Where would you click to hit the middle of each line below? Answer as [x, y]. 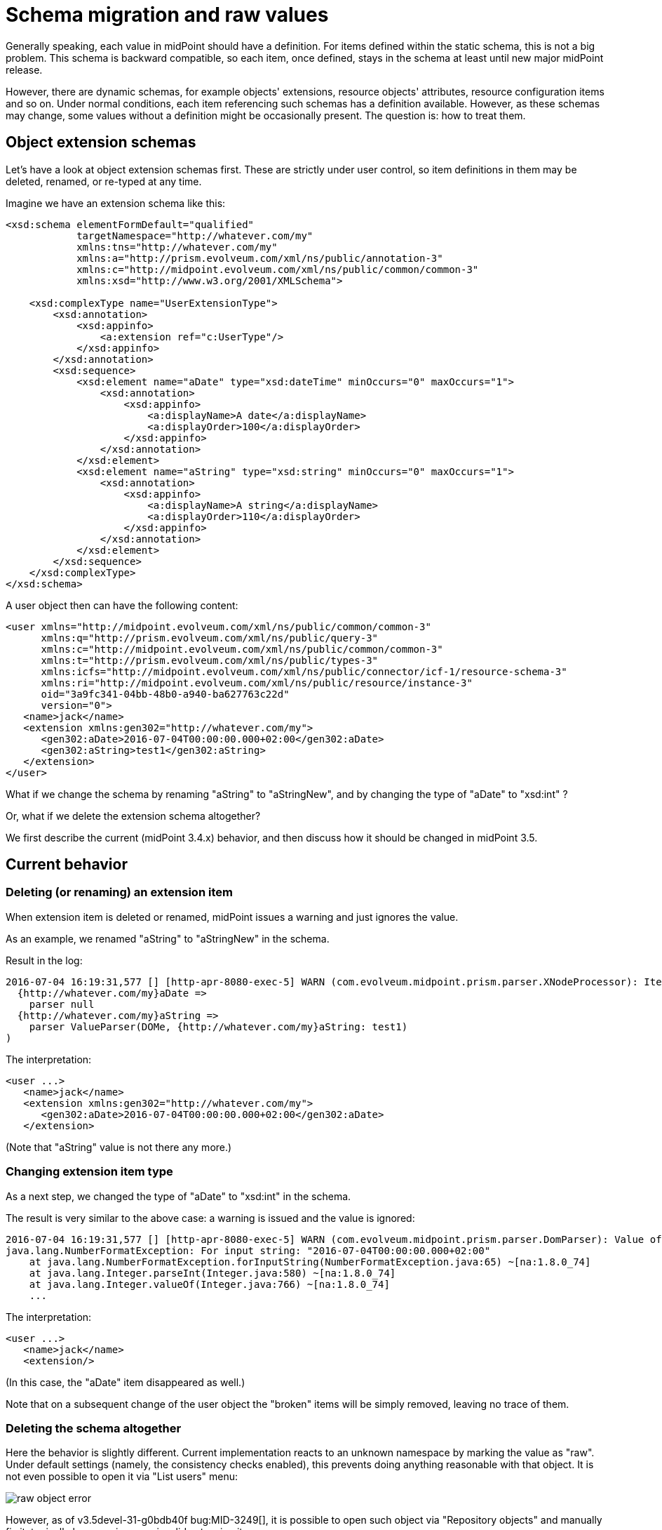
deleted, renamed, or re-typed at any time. [104, 181]
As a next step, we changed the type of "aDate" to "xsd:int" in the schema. [178, 1196]
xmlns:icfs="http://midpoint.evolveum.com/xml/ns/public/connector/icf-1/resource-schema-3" [304, 671]
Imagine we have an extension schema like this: [116, 203]
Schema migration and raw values [167, 15]
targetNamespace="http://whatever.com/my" [195, 235]
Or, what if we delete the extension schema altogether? [133, 816]
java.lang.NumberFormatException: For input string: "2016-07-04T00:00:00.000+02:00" [248, 1250]
